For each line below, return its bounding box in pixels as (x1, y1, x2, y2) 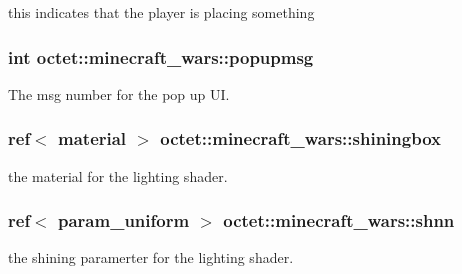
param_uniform (58, 208, 190, 233)
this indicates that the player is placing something (8, 2, 315, 22)
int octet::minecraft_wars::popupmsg (8, 44, 314, 69)
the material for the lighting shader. (8, 165, 228, 186)
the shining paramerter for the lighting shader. (8, 247, 294, 268)
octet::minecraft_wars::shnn (223, 208, 455, 233)
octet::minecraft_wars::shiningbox (160, 126, 441, 151)
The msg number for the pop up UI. (8, 83, 230, 104)
